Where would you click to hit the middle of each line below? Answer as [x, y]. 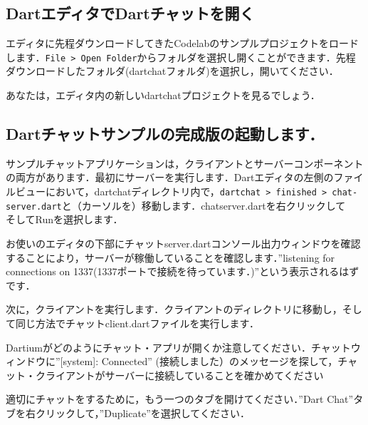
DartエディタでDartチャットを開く [130, 13]
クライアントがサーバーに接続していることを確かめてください [179, 375]
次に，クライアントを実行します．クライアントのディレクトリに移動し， [174, 309]
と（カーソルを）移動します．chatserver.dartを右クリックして [204, 205]
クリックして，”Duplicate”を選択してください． [142, 413]
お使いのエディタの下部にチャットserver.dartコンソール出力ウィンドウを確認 [183, 243]
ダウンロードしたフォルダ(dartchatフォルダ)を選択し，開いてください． [172, 71]
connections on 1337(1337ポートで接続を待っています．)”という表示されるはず [183, 271]
